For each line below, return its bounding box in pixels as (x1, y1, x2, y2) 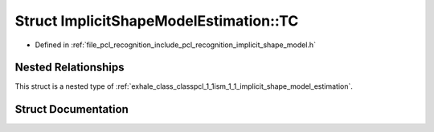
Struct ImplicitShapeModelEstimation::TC (14, 12, 299, 30)
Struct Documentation (14, 102, 129, 116)
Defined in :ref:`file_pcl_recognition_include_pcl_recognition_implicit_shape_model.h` (35, 40, 317, 50)
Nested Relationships (14, 61, 125, 74)
